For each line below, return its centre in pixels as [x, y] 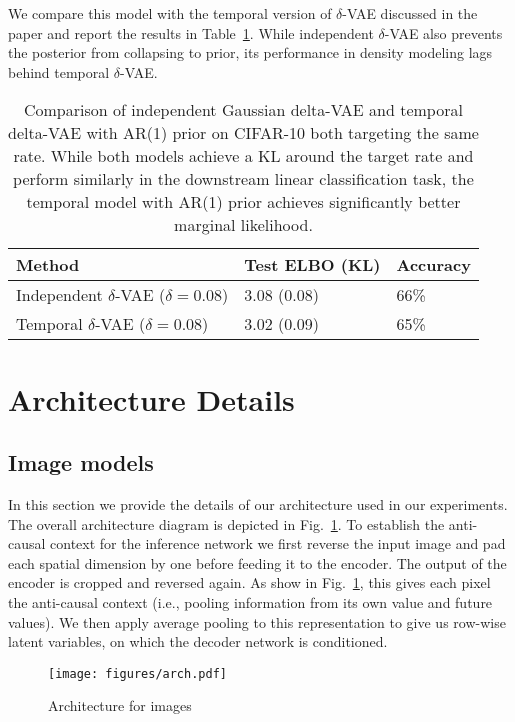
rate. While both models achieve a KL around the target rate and [243, 156]
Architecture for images [120, 705]
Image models [81, 462]
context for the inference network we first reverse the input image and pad [278, 543]
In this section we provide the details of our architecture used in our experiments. [258, 503]
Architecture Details [151, 398]
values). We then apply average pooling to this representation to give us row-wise [257, 621]
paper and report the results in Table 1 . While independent [191, 32]
